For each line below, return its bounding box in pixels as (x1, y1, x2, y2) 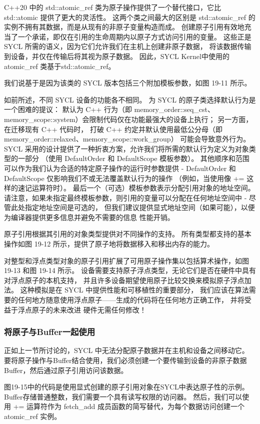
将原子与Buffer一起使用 (4, 325, 95, 338)
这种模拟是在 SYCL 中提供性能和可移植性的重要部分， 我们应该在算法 (20, 284, 249, 295)
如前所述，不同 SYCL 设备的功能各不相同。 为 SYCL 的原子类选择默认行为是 (4, 94, 256, 104)
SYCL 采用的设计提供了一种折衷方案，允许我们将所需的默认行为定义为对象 (4, 143, 249, 153)
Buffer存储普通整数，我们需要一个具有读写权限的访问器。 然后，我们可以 (4, 391, 242, 401)
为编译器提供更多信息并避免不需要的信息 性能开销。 (4, 211, 174, 222)
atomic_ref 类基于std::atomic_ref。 (4, 60, 115, 71)
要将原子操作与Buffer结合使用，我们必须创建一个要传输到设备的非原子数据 (4, 355, 247, 365)
